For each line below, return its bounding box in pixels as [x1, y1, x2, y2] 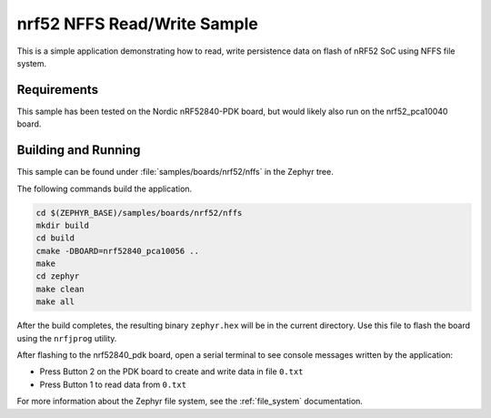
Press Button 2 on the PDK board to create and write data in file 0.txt [39, 366, 304, 377]
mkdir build [35, 219, 90, 230]
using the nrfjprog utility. [16, 332, 117, 343]
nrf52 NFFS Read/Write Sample [16, 14, 258, 34]
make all [35, 297, 75, 307]
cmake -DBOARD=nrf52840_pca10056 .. [35, 246, 200, 256]
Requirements [16, 82, 99, 97]
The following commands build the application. [16, 183, 193, 194]
